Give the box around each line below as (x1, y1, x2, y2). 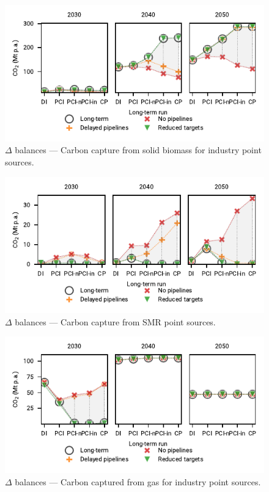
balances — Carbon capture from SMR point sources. (15, 315, 216, 328)
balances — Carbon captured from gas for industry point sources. (15, 475, 261, 488)
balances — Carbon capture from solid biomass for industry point (15, 143, 262, 156)
